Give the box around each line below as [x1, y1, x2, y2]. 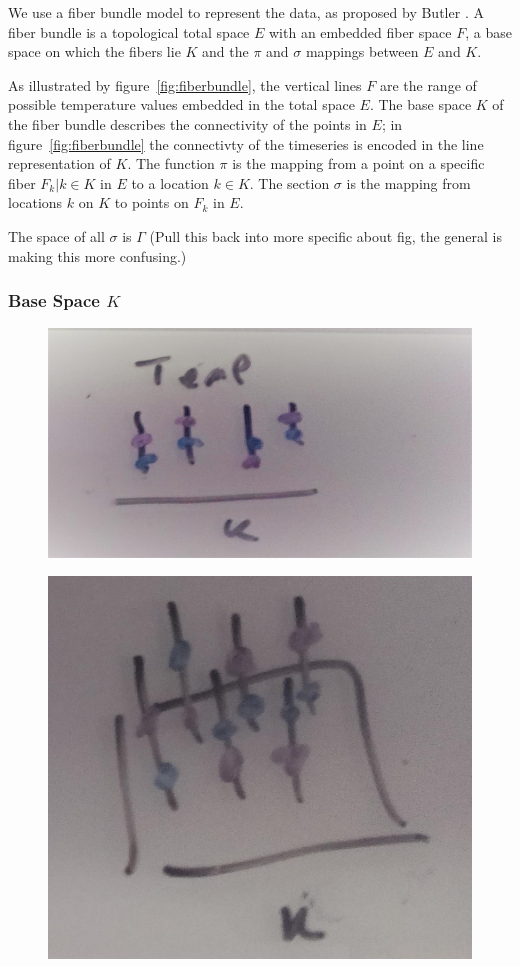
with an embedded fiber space [268, 21, 452, 42]
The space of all [8, 225, 105, 246]
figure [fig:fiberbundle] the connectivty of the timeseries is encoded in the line [8, 133, 484, 154]
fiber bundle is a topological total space [8, 21, 250, 42]
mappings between [305, 41, 419, 62]
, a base [465, 21, 512, 42]
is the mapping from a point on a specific [232, 153, 485, 174]
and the [202, 41, 249, 62]
